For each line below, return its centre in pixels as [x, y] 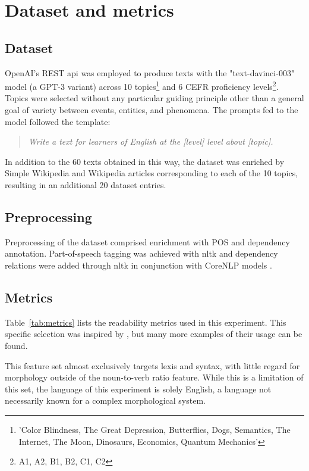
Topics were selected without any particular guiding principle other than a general [154, 98]
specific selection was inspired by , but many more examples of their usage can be [154, 334]
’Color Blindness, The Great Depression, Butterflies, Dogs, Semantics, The [154, 429]
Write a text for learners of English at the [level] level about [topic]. [151, 141]
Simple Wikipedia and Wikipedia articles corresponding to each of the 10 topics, [152, 173]
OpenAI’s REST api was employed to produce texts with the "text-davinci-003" [150, 72]
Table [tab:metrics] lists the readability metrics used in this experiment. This [146, 322]
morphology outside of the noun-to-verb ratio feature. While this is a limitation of [154, 377]
